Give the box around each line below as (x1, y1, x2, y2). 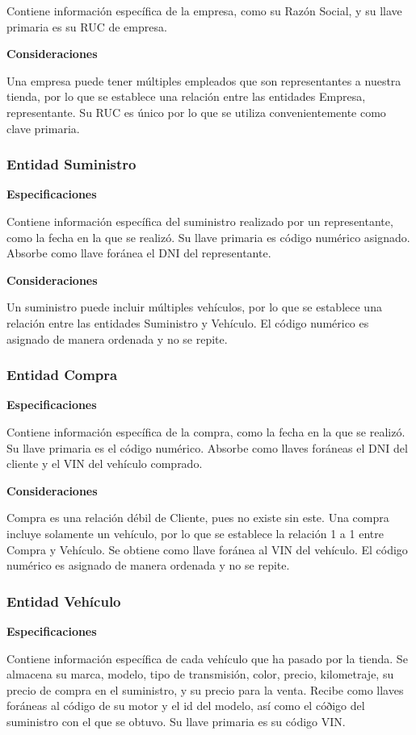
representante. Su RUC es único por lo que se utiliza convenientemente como (6, 103, 386, 120)
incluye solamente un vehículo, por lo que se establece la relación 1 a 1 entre (6, 524, 384, 541)
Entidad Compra (6, 365, 118, 385)
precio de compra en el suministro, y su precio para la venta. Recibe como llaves (6, 681, 404, 698)
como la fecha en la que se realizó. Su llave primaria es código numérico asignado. (6, 228, 410, 245)
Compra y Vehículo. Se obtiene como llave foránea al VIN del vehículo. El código (6, 541, 408, 558)
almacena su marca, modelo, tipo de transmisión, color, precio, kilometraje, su (6, 666, 394, 683)
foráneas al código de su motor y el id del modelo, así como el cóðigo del (6, 697, 365, 714)
